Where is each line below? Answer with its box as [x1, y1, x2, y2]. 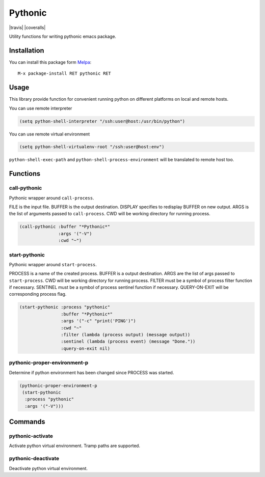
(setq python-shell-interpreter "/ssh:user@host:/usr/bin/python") [19, 118, 185, 124]
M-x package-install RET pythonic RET [18, 71, 111, 76]
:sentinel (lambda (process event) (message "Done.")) [60, 339, 196, 344]
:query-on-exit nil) [60, 345, 110, 351]
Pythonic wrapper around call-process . [9, 195, 94, 201]
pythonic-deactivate [9, 455, 59, 462]
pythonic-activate [9, 433, 53, 440]
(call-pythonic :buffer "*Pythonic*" [19, 224, 110, 229]
